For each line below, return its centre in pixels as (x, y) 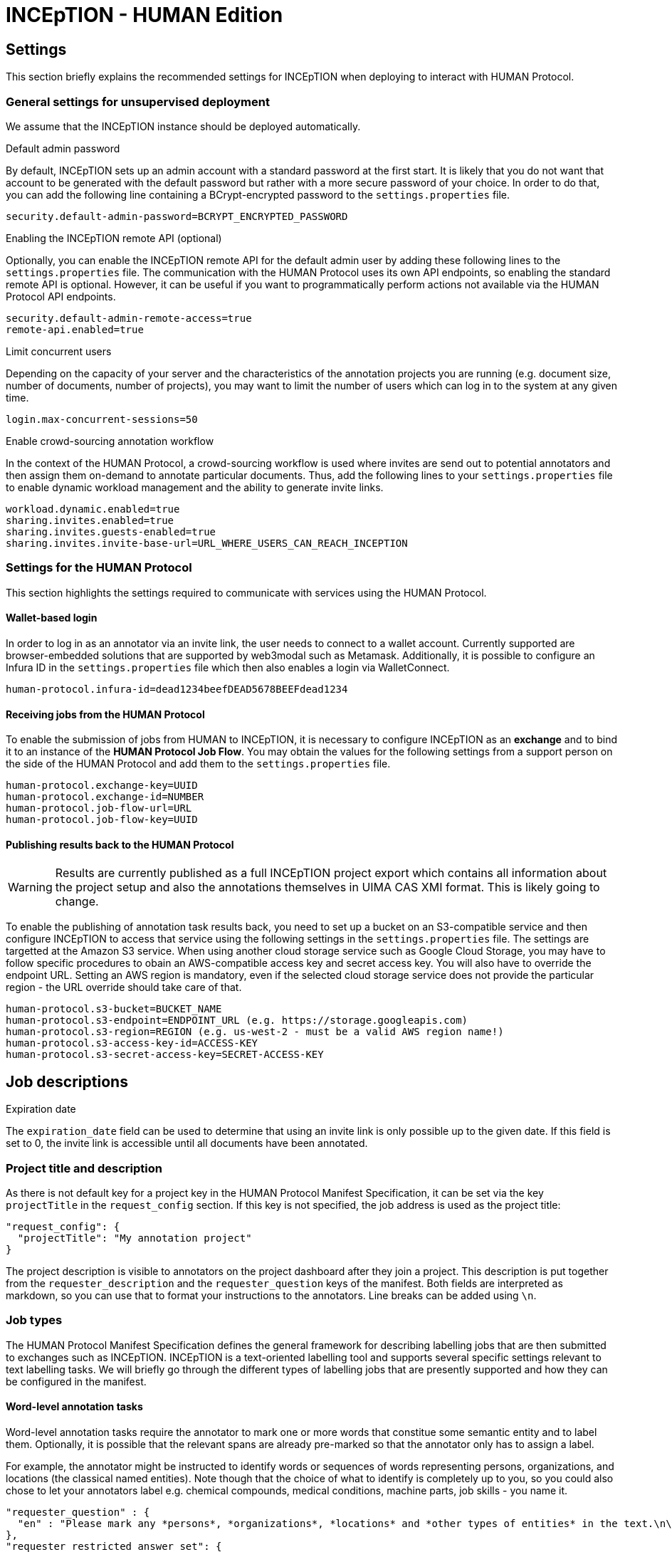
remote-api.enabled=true (75, 329)
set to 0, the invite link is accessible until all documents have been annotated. (187, 1143)
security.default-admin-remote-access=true (129, 318)
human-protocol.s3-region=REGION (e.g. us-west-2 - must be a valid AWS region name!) (255, 1032)
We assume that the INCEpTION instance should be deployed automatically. (183, 126)
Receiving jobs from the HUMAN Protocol (105, 714)
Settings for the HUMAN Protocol (99, 568)
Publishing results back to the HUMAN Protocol (120, 844)
